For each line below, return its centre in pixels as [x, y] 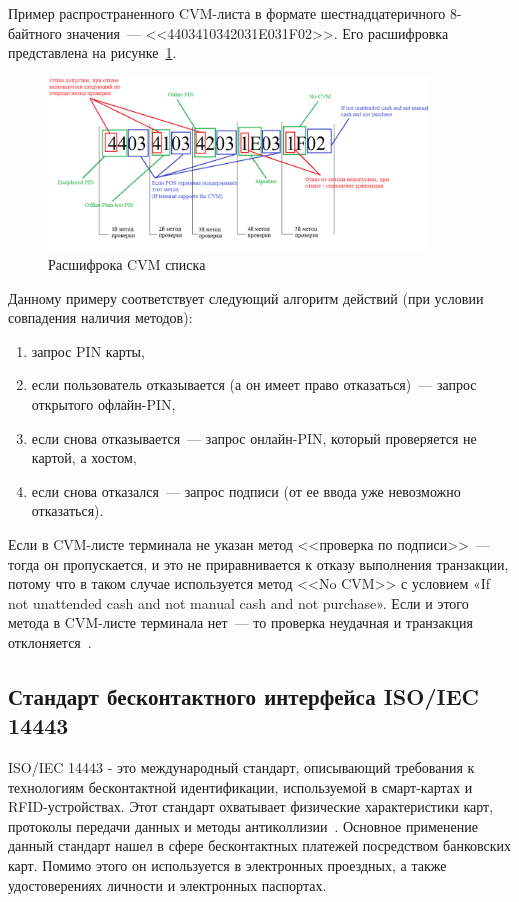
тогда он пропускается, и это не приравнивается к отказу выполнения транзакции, [258, 563]
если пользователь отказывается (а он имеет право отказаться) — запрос [254, 384]
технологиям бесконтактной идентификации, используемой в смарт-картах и [240, 786]
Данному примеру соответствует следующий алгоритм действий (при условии [246, 297]
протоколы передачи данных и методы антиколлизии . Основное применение [243, 825]
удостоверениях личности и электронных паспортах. [167, 884]
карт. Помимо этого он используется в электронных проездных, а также [227, 865]
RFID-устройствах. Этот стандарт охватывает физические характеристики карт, [251, 806]
